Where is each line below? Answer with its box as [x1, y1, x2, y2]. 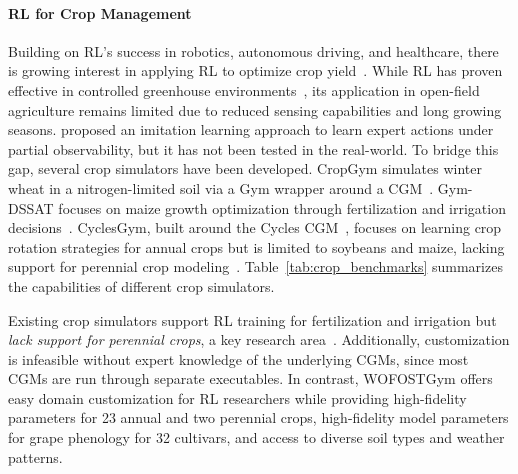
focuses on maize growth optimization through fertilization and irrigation [58, 197, 506, 218]
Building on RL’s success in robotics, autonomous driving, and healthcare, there [8, 40, 499, 61]
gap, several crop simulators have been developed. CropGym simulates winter [8, 158, 482, 179]
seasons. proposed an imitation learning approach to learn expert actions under [8, 119, 494, 140]
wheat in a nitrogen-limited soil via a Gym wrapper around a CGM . [8, 177, 434, 198]
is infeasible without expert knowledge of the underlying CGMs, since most [8, 348, 469, 369]
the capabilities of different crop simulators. [8, 275, 275, 296]
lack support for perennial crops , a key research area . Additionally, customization [8, 329, 510, 350]
